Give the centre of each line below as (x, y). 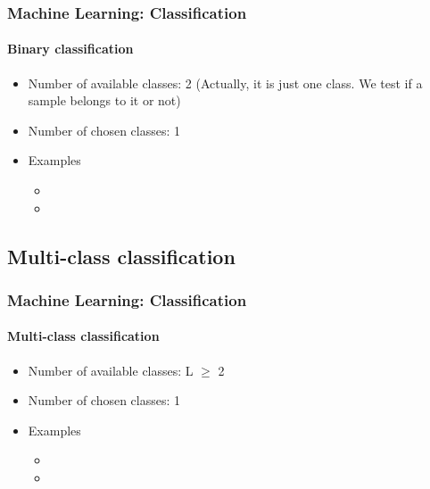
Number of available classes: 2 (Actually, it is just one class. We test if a (225, 83)
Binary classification (70, 49)
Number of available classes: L (111, 370)
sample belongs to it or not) (104, 100)
